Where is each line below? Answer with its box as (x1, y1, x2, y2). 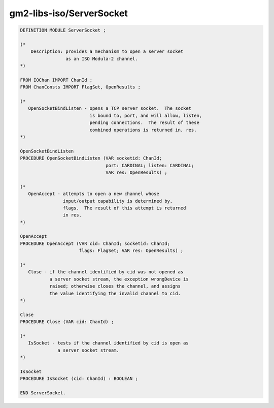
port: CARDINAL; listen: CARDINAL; (106, 163, 194, 168)
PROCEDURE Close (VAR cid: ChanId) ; (20, 319, 114, 325)
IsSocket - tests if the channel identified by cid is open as (28, 340, 189, 346)
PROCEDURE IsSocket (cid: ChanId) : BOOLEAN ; (20, 376, 138, 382)
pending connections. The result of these (89, 120, 200, 125)
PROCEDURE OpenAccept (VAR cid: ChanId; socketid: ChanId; (20, 240, 170, 246)
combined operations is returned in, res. (89, 127, 197, 133)
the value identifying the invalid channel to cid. (49, 290, 181, 296)
